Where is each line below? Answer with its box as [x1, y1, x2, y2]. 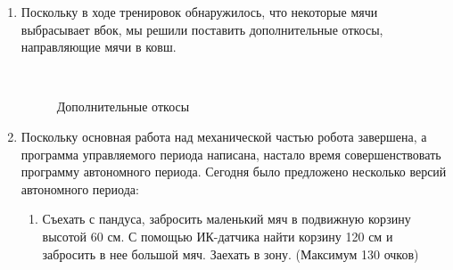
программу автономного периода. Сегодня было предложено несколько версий [21, 162, 447, 181]
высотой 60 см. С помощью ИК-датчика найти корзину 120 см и [42, 226, 393, 245]
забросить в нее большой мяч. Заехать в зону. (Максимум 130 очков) [42, 244, 419, 263]
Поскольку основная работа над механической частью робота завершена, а [21, 127, 427, 145]
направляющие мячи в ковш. [21, 37, 177, 56]
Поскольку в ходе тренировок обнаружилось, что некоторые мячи [21, 3, 378, 20]
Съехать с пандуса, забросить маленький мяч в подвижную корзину [42, 209, 411, 228]
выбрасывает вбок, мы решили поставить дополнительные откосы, [21, 20, 383, 38]
